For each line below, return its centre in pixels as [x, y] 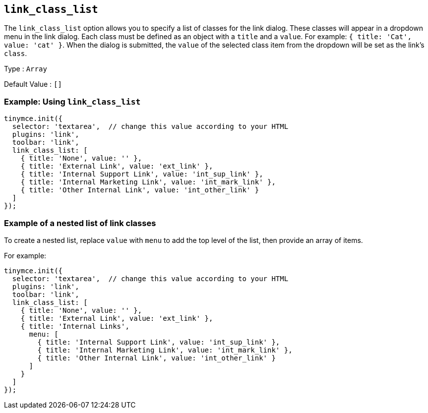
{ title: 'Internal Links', [75, 326]
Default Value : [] [33, 84]
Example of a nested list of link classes [80, 223]
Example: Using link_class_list [72, 101]
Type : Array [26, 69]
